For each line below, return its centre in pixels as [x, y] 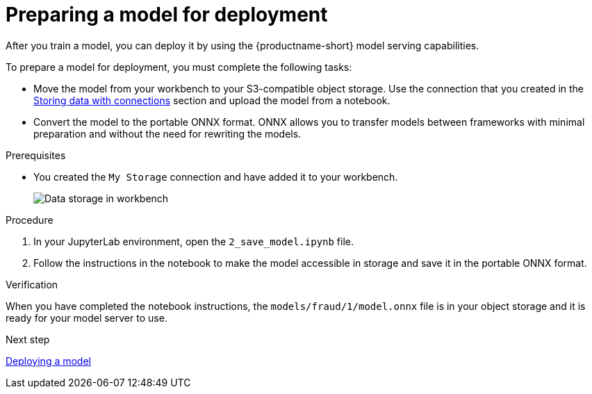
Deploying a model [48, 361]
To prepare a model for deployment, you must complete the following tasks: [179, 67]
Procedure [30, 220]
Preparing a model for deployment [167, 15]
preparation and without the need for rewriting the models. [167, 133]
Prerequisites [36, 155]
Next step [28, 339]
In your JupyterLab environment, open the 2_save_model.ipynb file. [194, 241]
